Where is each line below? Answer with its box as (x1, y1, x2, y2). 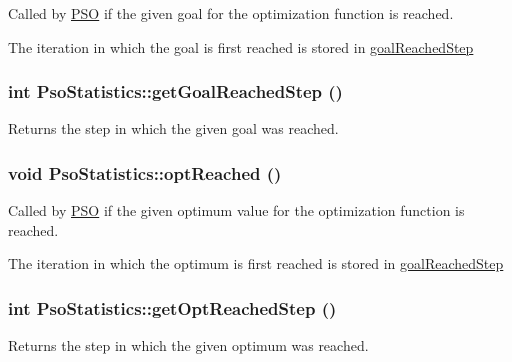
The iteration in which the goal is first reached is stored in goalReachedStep (8, 36, 474, 57)
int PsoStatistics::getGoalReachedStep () (8, 79, 343, 104)
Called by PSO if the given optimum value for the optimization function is (8, 200, 465, 221)
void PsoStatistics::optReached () (8, 160, 282, 185)
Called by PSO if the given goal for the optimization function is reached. (8, 3, 454, 23)
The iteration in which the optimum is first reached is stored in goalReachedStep (8, 253, 504, 274)
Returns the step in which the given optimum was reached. (8, 335, 369, 356)
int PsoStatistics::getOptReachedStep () (8, 295, 337, 320)
